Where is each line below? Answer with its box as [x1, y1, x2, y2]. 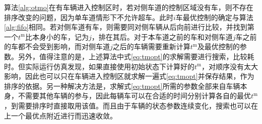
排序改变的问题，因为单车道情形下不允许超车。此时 [4, 12, 173, 22]
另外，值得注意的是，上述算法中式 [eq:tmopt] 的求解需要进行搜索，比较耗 [18, 51, 254, 61]
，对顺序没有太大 [202, 61, 258, 71]
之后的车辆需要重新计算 [112, 41, 190, 52]
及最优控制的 [197, 41, 240, 52]
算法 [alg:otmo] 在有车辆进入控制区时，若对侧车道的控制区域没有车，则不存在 [4, 2, 253, 12]
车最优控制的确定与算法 [175, 12, 253, 22]
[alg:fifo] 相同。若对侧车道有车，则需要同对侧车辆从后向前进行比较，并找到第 [4, 22, 254, 32]
